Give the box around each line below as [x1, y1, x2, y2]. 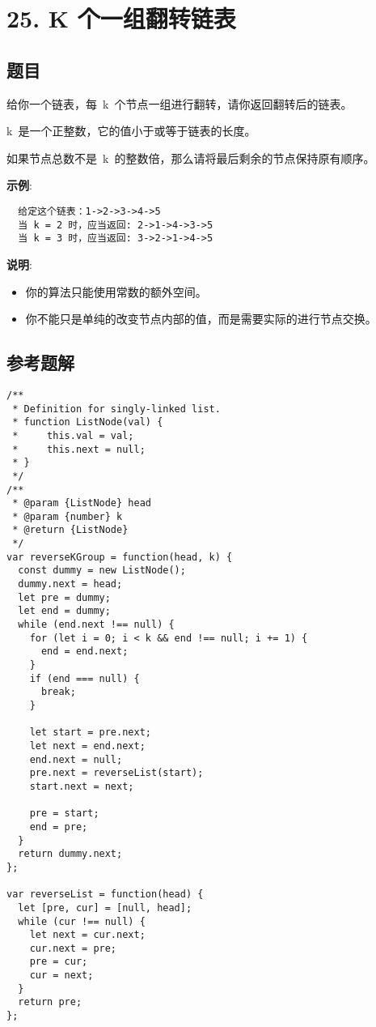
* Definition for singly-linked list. [12, 403, 221, 415]
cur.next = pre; [29, 942, 117, 954]
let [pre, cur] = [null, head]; [18, 901, 192, 914]
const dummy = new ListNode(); [18, 565, 186, 577]
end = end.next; [40, 646, 129, 658]
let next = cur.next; [29, 929, 146, 941]
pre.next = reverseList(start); [29, 767, 204, 779]
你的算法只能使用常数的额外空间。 [25, 283, 207, 300]
